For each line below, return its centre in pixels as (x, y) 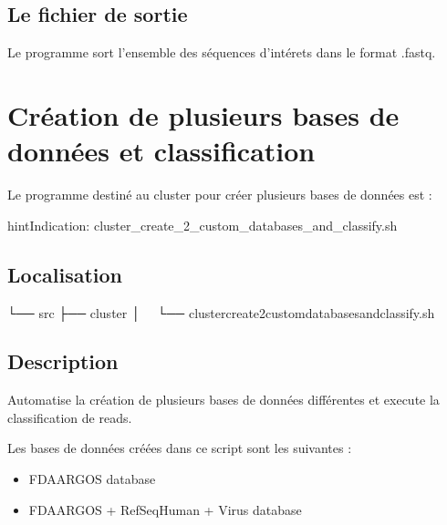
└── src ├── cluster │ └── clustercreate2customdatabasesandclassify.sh (221, 312)
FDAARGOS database (92, 479)
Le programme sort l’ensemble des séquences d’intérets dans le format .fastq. (222, 52)
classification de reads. (70, 417)
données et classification (161, 151)
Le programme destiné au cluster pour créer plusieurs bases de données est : (220, 195)
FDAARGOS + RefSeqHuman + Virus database (165, 509)
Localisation (65, 274)
